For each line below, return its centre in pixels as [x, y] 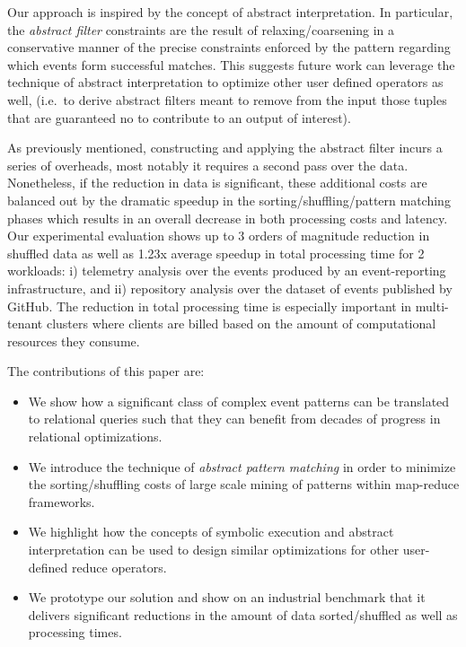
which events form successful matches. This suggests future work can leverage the [231, 64]
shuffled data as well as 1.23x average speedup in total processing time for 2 [216, 253]
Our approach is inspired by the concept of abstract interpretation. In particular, [230, 12]
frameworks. [62, 501]
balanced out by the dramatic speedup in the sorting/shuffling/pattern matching [229, 200]
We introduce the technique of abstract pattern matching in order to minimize [242, 466]
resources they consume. [74, 341]
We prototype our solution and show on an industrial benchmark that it [227, 597]
